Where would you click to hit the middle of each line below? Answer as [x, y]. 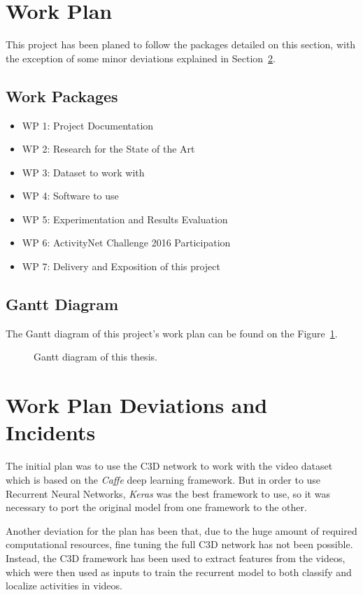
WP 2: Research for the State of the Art [108, 149]
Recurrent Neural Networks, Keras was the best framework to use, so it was [168, 493]
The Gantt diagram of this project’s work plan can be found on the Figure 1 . [172, 333]
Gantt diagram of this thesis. [95, 357]
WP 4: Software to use [70, 196]
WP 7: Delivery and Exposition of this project [121, 266]
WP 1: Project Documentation [88, 125]
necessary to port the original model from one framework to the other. [156, 507]
